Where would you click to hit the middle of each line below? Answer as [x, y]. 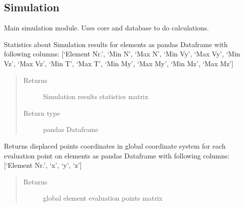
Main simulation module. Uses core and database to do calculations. [107, 28]
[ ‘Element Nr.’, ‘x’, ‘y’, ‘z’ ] [43, 165]
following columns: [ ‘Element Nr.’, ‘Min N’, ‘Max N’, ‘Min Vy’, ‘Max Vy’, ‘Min [122, 54]
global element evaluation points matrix [103, 198]
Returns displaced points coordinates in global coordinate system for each [115, 145]
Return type [42, 113]
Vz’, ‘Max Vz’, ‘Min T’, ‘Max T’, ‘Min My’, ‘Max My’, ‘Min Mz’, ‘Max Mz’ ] [119, 63]
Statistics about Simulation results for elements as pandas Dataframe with [116, 44]
